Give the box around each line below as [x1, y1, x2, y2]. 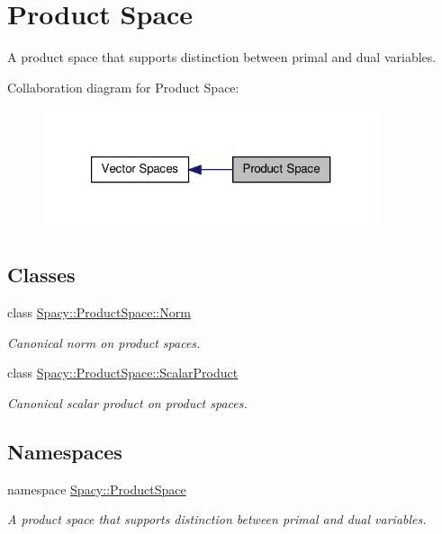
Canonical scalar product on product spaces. [7, 394, 248, 413]
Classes [7, 261, 76, 289]
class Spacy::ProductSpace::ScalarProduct [7, 363, 239, 382]
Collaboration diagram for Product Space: [7, 77, 239, 96]
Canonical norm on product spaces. [7, 333, 201, 352]
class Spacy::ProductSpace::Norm [7, 303, 191, 322]
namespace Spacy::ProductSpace [7, 479, 186, 498]
